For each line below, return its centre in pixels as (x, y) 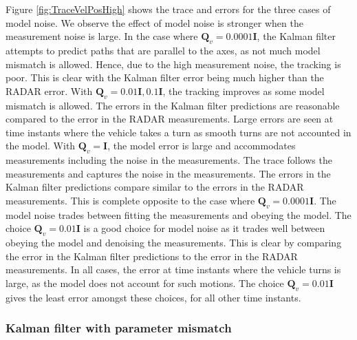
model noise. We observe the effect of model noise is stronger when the (154, 22)
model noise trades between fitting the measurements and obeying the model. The (178, 214)
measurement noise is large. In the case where (102, 36)
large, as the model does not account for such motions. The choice (145, 283)
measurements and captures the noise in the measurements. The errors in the (168, 173)
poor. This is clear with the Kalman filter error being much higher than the (165, 77)
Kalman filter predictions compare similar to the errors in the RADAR (155, 187)
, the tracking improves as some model (244, 91)
